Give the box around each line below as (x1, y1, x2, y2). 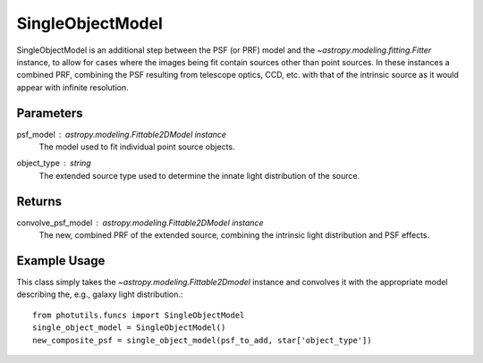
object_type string (16, 157, 91, 169)
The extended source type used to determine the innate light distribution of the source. (38, 170, 360, 181)
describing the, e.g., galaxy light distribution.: (16, 289, 183, 300)
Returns (16, 193, 63, 209)
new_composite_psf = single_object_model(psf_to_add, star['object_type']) (32, 335, 372, 345)
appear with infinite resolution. (16, 81, 129, 93)
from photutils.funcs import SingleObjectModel (32, 309, 245, 320)
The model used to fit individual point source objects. (38, 141, 235, 152)
